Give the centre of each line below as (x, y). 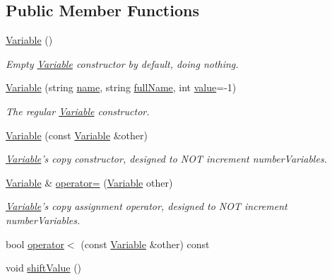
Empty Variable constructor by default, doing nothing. (122, 63)
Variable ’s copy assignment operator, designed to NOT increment (147, 206)
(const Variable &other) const (145, 244)
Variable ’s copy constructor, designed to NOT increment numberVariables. (166, 159)
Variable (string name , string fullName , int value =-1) (121, 87)
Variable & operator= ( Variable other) (89, 182)
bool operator (35, 244)
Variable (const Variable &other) (77, 135)
